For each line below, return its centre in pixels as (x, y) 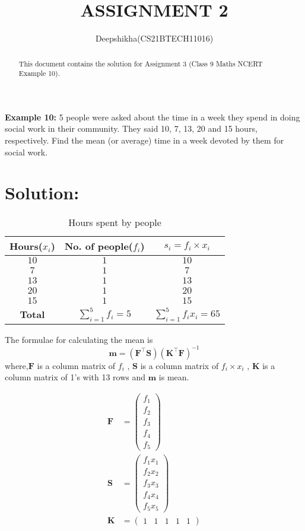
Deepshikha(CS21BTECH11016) (154, 38)
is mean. (174, 377)
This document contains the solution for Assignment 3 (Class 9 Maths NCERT (141, 63)
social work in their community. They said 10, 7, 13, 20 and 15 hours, (131, 128)
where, (17, 365)
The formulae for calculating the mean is (79, 339)
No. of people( (99, 246)
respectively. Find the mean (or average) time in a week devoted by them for (144, 140)
